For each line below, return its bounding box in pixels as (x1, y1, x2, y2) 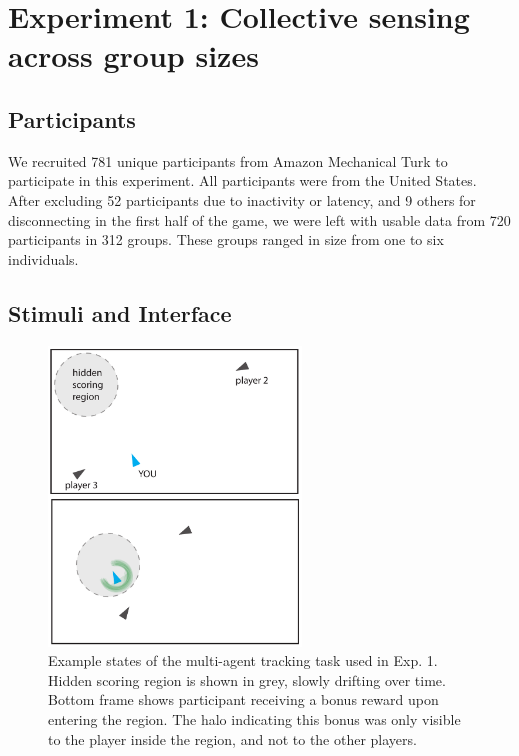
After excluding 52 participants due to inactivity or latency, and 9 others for (8, 189, 476, 210)
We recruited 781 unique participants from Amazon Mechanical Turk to (8, 150, 448, 171)
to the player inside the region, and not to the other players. (48, 728, 417, 749)
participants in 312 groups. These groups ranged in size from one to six (8, 229, 444, 250)
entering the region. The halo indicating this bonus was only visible (48, 709, 461, 730)
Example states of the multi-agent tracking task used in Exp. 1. (48, 650, 438, 671)
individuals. (8, 248, 79, 269)
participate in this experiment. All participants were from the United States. (8, 170, 477, 191)
